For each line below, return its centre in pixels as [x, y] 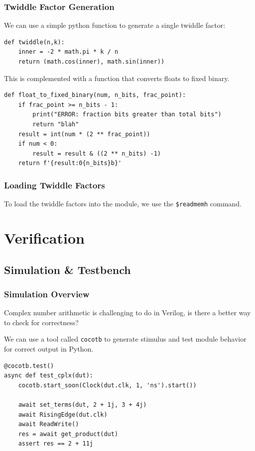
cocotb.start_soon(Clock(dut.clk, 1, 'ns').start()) [107, 385]
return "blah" [56, 124]
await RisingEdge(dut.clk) [63, 414]
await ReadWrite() [49, 424]
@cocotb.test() [29, 366]
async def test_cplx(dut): [49, 376]
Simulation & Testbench [67, 269]
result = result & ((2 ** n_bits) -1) [97, 153]
